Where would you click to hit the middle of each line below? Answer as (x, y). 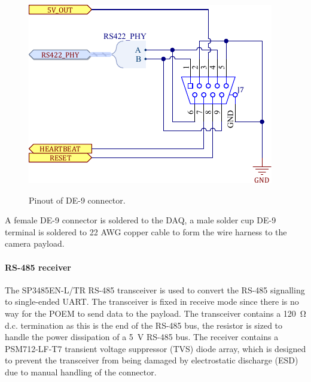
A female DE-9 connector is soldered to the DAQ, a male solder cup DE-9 (141, 220)
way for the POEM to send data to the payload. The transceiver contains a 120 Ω (155, 313)
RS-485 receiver (38, 267)
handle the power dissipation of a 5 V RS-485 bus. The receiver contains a (142, 337)
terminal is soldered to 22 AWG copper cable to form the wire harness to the (146, 231)
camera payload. (35, 243)
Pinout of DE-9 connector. (77, 200)
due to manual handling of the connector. (81, 372)
